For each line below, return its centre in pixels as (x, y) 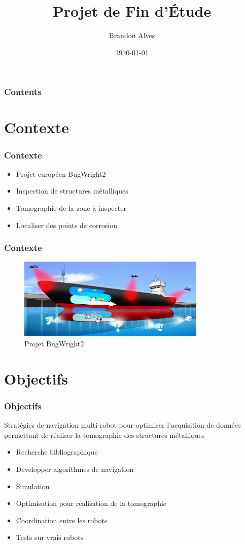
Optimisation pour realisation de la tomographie (91, 503)
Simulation (33, 486)
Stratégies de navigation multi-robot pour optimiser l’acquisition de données (123, 425)
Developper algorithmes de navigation (75, 469)
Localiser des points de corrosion (67, 225)
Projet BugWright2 (54, 344)
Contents (23, 92)
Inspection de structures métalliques (72, 191)
